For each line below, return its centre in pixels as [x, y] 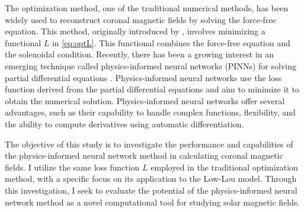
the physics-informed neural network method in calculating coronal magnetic [144, 155]
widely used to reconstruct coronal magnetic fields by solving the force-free [140, 19]
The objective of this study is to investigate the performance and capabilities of [149, 144]
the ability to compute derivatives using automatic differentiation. [124, 123]
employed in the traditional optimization [224, 167]
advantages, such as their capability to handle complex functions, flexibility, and [150, 112]
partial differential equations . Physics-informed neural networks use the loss [143, 77]
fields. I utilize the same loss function [72, 167]
